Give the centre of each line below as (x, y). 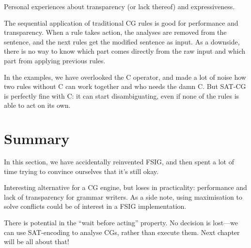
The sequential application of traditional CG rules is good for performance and (121, 22)
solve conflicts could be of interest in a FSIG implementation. (95, 206)
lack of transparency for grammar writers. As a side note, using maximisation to (123, 197)
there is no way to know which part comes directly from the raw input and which (125, 51)
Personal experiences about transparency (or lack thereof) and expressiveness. (119, 6)
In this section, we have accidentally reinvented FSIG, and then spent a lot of (119, 162)
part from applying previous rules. (55, 60)
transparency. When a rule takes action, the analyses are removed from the (115, 32)
